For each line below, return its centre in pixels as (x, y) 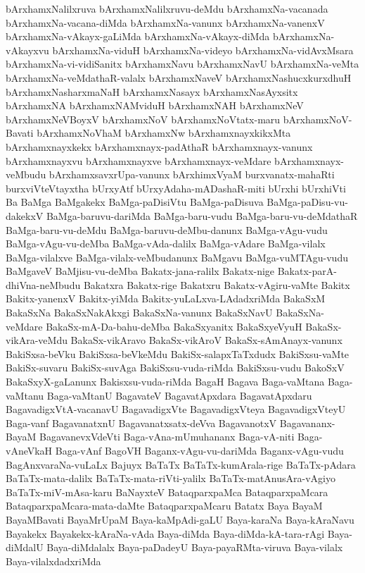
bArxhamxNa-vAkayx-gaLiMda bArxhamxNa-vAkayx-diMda (138, 36)
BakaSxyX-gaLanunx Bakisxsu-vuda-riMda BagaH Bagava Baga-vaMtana (165, 382)
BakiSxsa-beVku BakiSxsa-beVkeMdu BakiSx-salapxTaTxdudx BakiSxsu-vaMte (178, 353)
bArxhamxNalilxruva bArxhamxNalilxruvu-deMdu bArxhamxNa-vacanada (167, 8)
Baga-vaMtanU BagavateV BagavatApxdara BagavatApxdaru (179, 395)
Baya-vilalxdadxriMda (53, 561)
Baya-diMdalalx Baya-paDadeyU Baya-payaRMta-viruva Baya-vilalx (195, 547)
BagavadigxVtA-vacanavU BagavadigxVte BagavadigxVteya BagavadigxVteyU (176, 409)
